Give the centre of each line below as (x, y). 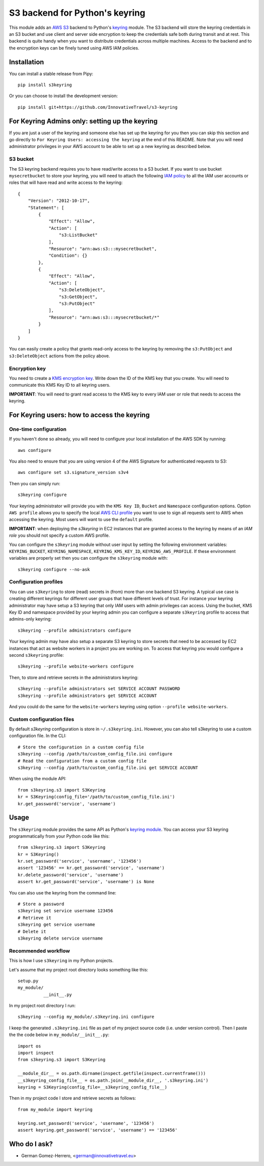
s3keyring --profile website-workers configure (76, 666)
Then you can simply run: (35, 483)
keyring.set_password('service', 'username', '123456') (86, 1123)
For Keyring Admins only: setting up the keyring (83, 121)
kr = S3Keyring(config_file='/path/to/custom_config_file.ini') (97, 797)
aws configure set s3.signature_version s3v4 (73, 472)
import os (29, 1046)
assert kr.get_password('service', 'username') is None (86, 882)
